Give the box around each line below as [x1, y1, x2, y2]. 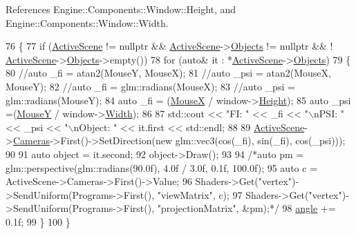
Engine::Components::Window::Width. [6, 15, 169, 30]
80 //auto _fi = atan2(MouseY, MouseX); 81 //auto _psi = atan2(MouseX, [6, 66, 331, 80]
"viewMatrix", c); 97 [157, 187, 243, 202]
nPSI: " [314, 106, 344, 121]
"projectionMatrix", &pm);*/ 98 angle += [157, 201, 336, 215]
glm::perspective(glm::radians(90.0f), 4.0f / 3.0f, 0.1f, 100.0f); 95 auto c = [6, 160, 318, 175]
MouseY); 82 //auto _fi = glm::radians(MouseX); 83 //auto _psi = [6, 79, 295, 93]
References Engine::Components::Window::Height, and [6, 2, 236, 16]
